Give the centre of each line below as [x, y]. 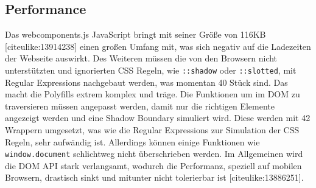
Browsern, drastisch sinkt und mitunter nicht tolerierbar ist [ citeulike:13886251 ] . [154, 177]
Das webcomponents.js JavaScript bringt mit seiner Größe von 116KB [135, 34]
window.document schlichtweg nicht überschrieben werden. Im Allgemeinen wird [154, 154]
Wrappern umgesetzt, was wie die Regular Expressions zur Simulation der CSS [152, 130]
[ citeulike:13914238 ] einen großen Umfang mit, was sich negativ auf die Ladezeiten [158, 46]
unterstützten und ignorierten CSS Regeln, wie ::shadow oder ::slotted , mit [151, 70]
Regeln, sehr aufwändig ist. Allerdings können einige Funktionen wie [132, 141]
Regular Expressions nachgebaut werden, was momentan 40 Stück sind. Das [146, 82]
